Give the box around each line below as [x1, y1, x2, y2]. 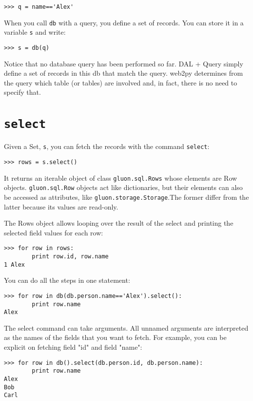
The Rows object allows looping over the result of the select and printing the [4, 218, 234, 228]
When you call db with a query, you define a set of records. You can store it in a [4, 17, 244, 27]
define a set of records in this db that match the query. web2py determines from [4, 68, 243, 78]
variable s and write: [4, 27, 66, 37]
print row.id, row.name [32, 253, 109, 260]
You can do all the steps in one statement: [4, 275, 130, 285]
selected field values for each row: [4, 227, 103, 237]
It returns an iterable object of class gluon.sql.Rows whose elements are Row [4, 172, 237, 183]
